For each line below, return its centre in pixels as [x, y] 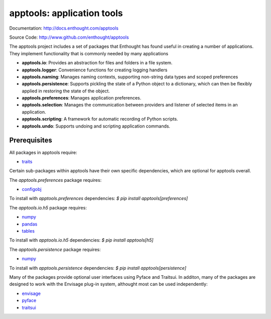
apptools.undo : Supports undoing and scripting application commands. [96, 126]
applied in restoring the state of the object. [66, 91]
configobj [32, 189]
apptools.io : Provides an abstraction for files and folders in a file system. [97, 63]
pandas [30, 224]
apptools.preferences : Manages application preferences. [82, 98]
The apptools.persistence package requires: [55, 249]
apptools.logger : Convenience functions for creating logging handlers [95, 70]
